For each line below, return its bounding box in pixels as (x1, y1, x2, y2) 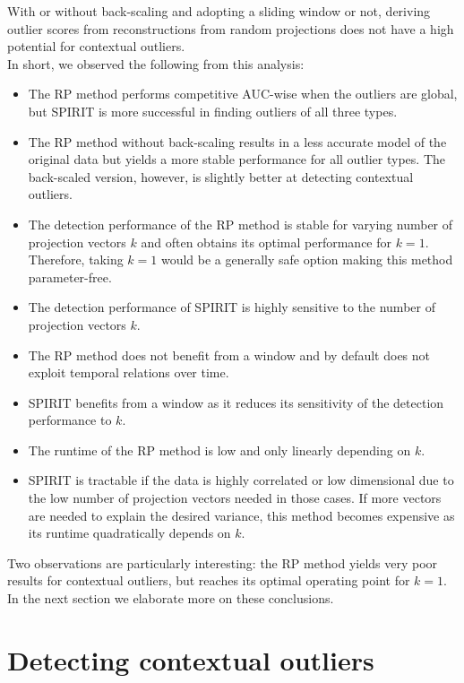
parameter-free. (28, 267, 112, 286)
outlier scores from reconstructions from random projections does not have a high (7, 19, 454, 38)
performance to (28, 411, 112, 429)
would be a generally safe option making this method (160, 250, 453, 269)
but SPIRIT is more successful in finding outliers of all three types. (28, 101, 398, 120)
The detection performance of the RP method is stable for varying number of (28, 214, 453, 233)
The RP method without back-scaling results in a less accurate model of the (28, 132, 447, 151)
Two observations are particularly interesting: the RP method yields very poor (7, 553, 438, 572)
